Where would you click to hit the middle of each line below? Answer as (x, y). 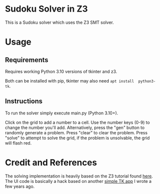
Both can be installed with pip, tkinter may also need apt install (70, 81)
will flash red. (18, 143)
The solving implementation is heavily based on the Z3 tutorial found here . (79, 176)
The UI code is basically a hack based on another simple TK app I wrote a (78, 181)
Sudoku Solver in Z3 (46, 9)
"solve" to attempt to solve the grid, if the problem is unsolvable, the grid (77, 138)
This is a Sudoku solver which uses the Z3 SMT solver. (59, 22)
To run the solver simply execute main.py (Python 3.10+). (62, 113)
